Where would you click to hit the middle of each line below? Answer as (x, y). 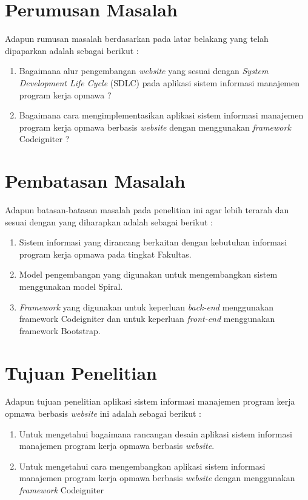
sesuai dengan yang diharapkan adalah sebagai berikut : (109, 221)
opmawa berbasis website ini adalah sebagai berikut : (103, 413)
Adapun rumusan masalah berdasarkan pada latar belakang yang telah (137, 39)
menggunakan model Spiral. (71, 286)
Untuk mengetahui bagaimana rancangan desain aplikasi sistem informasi (156, 433)
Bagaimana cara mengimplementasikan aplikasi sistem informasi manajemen (161, 115)
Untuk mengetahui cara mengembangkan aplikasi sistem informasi (142, 466)
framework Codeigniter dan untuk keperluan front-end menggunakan (147, 319)
